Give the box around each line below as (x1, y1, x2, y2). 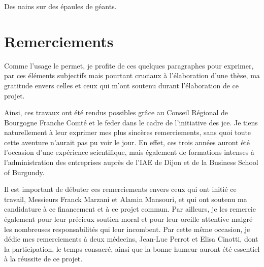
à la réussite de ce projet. (4, 253, 83, 264)
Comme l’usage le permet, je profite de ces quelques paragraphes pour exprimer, (4, 60, 254, 71)
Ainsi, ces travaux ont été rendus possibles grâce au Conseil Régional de (4, 107, 228, 118)
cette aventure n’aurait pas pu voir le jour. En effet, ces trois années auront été (4, 137, 250, 147)
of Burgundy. (4, 166, 45, 177)
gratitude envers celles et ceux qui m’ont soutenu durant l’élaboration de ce (4, 80, 239, 90)
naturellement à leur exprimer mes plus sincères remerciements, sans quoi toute (4, 127, 251, 138)
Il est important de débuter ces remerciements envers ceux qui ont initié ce (4, 184, 237, 194)
